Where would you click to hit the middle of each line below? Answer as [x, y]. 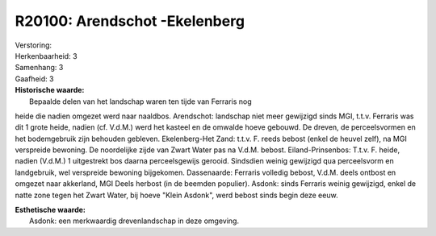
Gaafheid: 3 [34, 79]
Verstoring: [34, 45]
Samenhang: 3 [39, 68]
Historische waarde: [50, 90]
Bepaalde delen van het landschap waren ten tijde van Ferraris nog [140, 101]
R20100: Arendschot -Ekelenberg [130, 21]
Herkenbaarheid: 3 [46, 56]
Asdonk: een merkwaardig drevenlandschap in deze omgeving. [134, 221]
